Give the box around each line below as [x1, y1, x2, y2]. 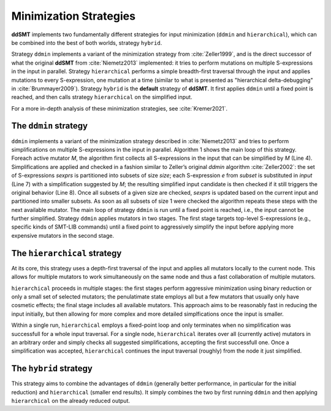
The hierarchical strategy [11, 248, 122, 258]
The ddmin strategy [11, 120, 88, 131]
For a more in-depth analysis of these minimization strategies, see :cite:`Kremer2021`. [11, 104, 228, 112]
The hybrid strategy [11, 363, 93, 374]
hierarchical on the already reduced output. [11, 397, 130, 404]
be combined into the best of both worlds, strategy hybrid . [11, 39, 162, 46]
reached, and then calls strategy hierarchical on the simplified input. [11, 93, 192, 101]
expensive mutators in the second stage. [11, 232, 115, 239]
